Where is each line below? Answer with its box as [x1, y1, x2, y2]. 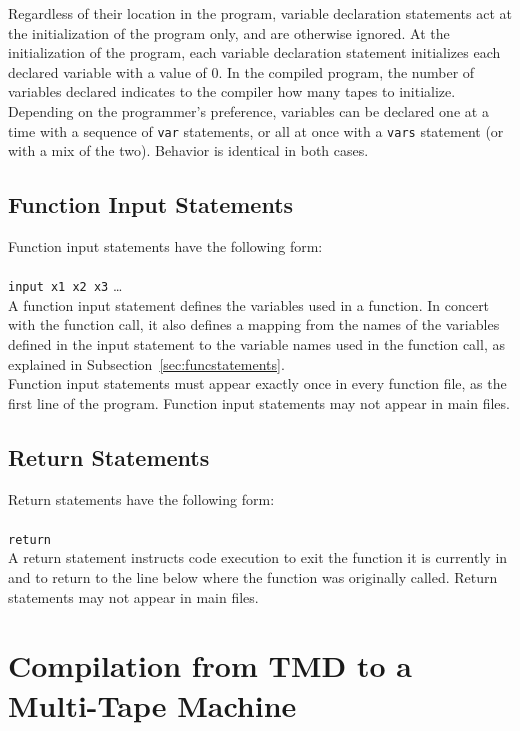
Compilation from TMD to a [8, 645, 412, 686]
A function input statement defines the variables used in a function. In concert [8, 294, 490, 315]
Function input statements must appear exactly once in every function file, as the [8, 373, 507, 394]
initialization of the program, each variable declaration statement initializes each [8, 42, 501, 63]
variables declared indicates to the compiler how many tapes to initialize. [8, 81, 456, 102]
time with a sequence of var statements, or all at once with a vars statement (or [8, 120, 504, 141]
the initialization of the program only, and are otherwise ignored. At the [8, 22, 450, 43]
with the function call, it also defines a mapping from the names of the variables [8, 314, 500, 335]
